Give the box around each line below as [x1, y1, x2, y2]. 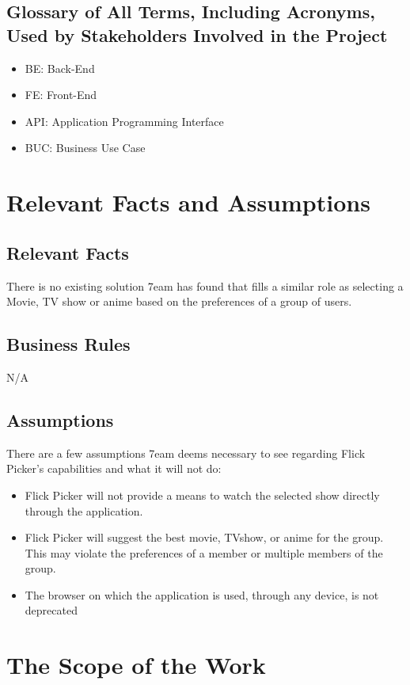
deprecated [25, 602, 78, 618]
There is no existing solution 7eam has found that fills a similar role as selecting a [6, 277, 404, 294]
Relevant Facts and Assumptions [6, 186, 370, 219]
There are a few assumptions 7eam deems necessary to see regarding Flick [6, 444, 366, 461]
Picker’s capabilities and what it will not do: [6, 460, 222, 477]
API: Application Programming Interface [25, 112, 224, 129]
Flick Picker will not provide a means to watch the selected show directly [25, 486, 380, 503]
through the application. [25, 502, 143, 519]
